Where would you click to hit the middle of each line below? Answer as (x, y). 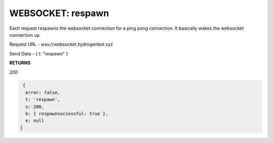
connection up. (25, 35)
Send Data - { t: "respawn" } (39, 53)
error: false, (43, 92)
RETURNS (20, 63)
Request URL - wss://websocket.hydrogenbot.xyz (61, 44)
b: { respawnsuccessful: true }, (67, 114)
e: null (35, 121)
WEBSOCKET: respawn (59, 13)
